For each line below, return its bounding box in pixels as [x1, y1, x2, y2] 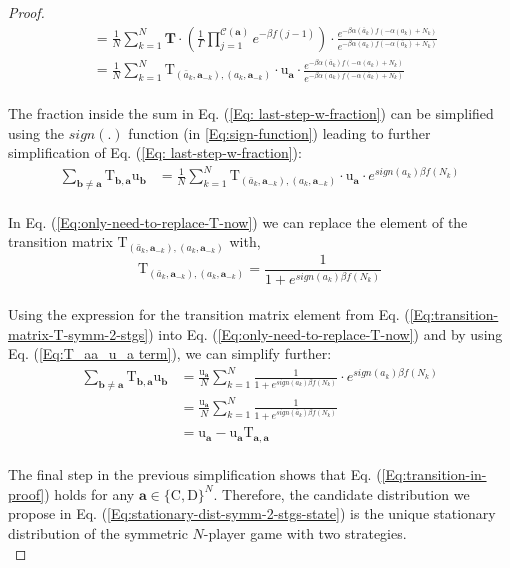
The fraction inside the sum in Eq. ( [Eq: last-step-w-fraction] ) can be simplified [8, 103, 494, 124]
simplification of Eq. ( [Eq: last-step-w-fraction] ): [8, 142, 302, 163]
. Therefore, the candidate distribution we [213, 483, 470, 504]
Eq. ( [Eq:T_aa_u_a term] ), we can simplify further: [8, 343, 332, 364]
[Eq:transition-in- [381, 464, 487, 485]
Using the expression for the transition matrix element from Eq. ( [8, 304, 410, 325]
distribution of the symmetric [8, 522, 188, 543]
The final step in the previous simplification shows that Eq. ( [8, 464, 382, 485]
